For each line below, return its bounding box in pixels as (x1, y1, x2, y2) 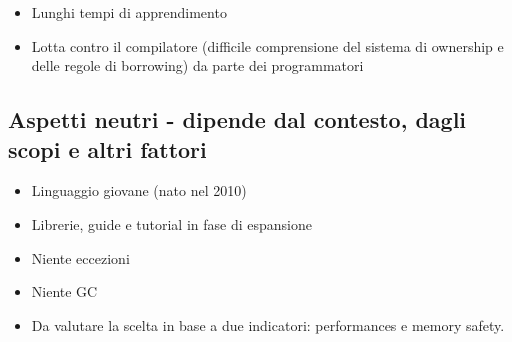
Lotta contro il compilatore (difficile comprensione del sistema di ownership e (31, 35, 504, 56)
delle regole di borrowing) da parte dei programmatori (31, 55, 364, 76)
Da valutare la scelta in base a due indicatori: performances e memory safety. (31, 314, 505, 335)
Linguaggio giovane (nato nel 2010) (31, 180, 247, 201)
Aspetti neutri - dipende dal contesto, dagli (8, 104, 467, 135)
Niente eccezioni (31, 247, 130, 268)
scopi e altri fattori (8, 133, 207, 164)
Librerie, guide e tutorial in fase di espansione (31, 213, 312, 234)
